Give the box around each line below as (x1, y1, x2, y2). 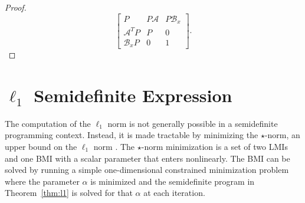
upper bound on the (5, 140, 77, 152)
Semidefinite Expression (34, 83, 232, 107)
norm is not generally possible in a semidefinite (107, 117, 278, 129)
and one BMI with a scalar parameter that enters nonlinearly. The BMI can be (5, 152, 290, 164)
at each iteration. (143, 186, 205, 199)
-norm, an (264, 129, 300, 141)
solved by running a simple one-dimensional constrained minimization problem (5, 163, 289, 176)
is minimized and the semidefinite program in (90, 175, 255, 187)
